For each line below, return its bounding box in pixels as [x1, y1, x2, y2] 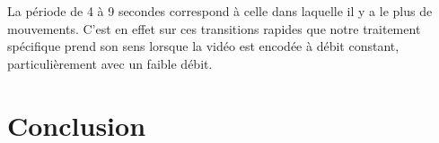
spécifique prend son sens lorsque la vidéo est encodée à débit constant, [7, 37, 399, 55]
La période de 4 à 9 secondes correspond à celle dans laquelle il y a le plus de [7, 2, 433, 20]
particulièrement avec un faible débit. [7, 54, 213, 72]
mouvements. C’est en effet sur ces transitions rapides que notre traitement [7, 19, 421, 38]
